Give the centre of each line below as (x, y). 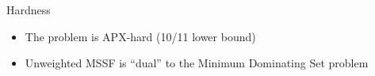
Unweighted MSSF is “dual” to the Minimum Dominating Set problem (197, 63)
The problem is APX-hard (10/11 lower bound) (140, 36)
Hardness (29, 9)
